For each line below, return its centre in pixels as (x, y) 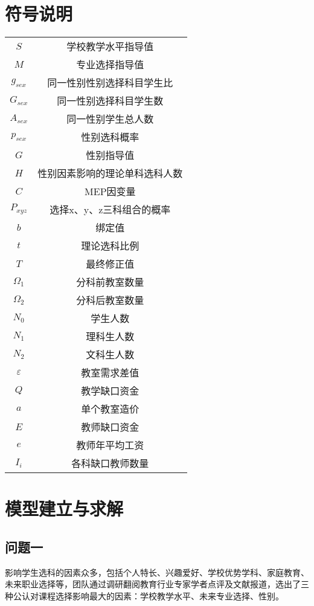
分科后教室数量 (110, 300)
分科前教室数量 (110, 282)
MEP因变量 (110, 192)
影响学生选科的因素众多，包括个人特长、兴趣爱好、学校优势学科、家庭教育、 (157, 572)
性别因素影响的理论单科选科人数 (110, 173)
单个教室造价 (110, 409)
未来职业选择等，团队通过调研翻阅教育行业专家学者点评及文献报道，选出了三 (157, 584)
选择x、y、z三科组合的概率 (110, 210)
